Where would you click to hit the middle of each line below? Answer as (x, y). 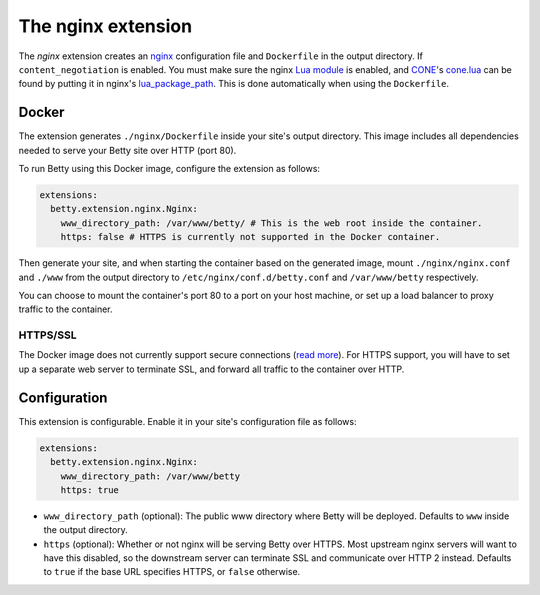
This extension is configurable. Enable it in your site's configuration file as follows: (187, 421)
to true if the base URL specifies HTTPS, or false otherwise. (172, 572)
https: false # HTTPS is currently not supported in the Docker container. (250, 237)
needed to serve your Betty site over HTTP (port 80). (127, 150)
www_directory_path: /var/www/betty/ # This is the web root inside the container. (271, 223)
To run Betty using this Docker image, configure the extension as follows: (169, 169)
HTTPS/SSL (47, 335)
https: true (90, 489)
